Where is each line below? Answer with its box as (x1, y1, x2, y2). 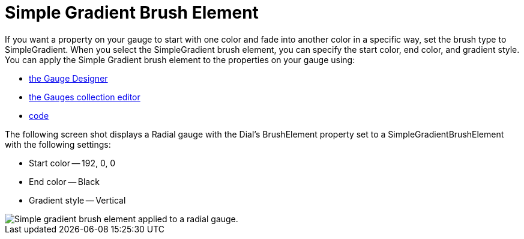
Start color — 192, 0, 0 (29, 157, 116, 168)
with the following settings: (5, 139, 111, 150)
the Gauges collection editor (29, 91, 140, 102)
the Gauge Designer (29, 73, 108, 83)
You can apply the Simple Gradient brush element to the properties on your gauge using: (5, 54, 355, 65)
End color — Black (29, 176, 100, 187)
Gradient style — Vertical (29, 195, 126, 205)
